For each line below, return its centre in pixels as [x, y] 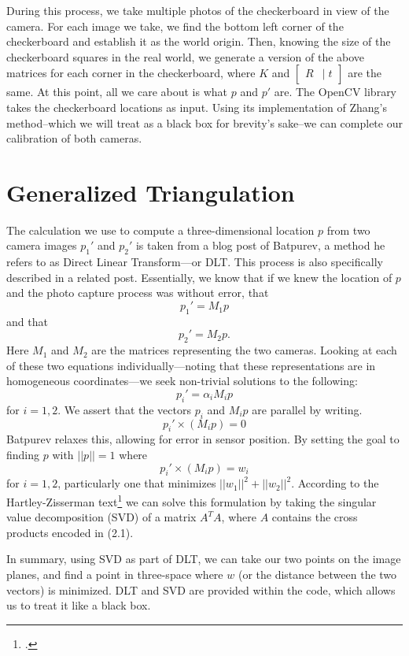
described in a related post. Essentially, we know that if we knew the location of [199, 277]
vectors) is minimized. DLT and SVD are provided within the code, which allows [201, 589]
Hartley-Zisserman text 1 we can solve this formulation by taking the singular [192, 500]
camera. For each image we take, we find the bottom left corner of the [175, 26]
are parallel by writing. [307, 409]
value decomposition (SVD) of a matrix [101, 517]
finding [23, 454]
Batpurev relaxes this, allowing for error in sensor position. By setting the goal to [203, 439]
